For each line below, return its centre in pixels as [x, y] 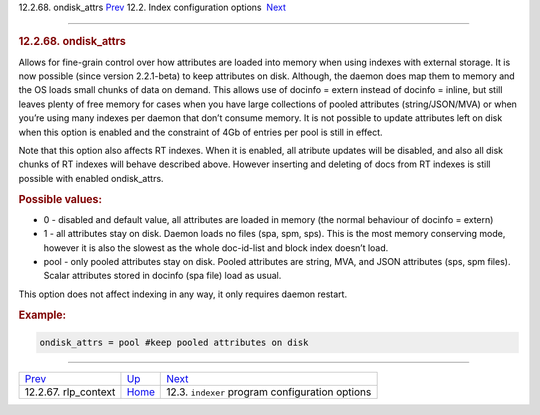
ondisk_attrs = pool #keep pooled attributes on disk [174, 343]
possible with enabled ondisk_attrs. [91, 178]
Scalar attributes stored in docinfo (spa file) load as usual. [162, 276]
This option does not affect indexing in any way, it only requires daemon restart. [183, 294]
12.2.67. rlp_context [70, 392]
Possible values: [60, 199]
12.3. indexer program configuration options [269, 392]
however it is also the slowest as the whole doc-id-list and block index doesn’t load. [216, 247]
